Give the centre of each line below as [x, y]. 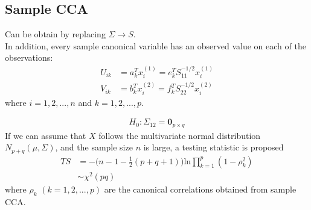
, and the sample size [94, 147]
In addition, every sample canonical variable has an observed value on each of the [155, 45]
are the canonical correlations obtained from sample [200, 189]
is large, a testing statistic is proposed [213, 147]
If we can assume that [46, 135]
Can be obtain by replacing [55, 34]
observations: [29, 57]
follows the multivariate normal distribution [180, 135]
